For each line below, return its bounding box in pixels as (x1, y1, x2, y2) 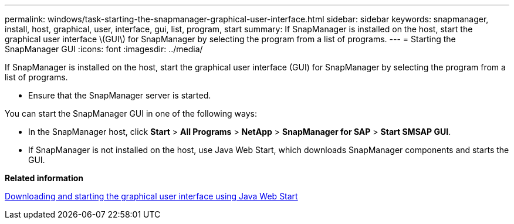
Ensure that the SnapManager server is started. (28, 90, 211, 100)
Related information (5, 173, 84, 183)
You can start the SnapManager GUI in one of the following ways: (5, 108, 257, 118)
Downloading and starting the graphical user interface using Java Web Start (5, 191, 298, 201)
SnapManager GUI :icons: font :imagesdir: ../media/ (5, 44, 203, 54)
